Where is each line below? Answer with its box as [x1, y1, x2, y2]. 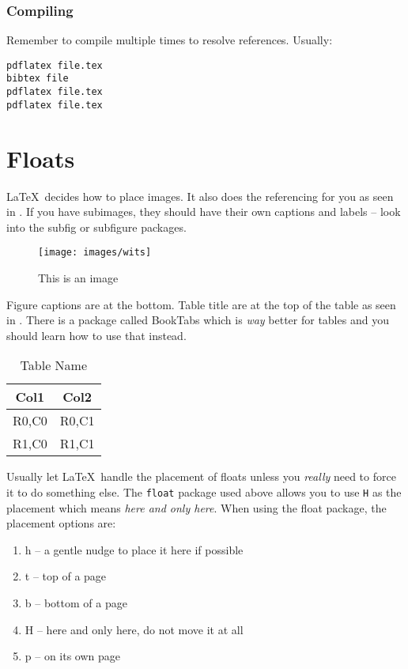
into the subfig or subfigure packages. [6, 218, 187, 235]
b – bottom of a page [25, 595, 127, 610]
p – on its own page [25, 648, 121, 664]
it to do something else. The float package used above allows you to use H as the [6, 483, 402, 500]
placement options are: [6, 515, 116, 531]
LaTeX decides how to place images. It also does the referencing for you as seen [6, 187, 394, 204]
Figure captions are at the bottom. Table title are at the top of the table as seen [6, 296, 396, 312]
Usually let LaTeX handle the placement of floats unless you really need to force [6, 468, 396, 485]
